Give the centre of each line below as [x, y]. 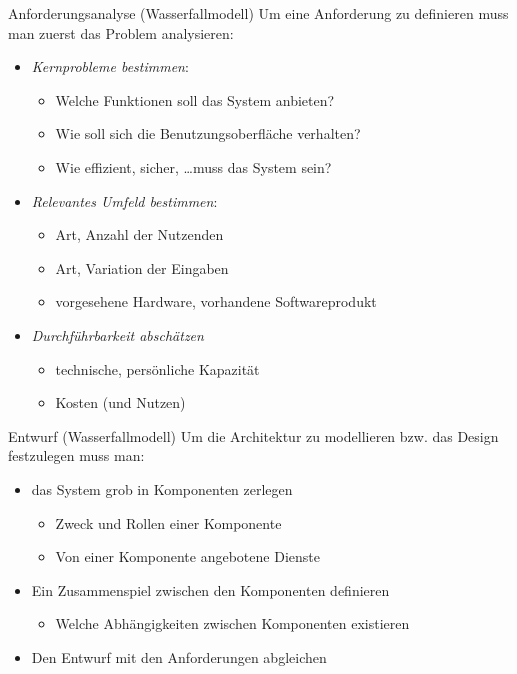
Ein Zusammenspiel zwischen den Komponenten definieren [210, 589]
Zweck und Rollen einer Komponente [168, 522]
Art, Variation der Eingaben [142, 267]
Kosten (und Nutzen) [120, 402]
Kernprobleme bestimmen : [110, 66]
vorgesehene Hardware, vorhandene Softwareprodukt [216, 301]
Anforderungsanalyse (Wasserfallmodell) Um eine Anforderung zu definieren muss [258, 13]
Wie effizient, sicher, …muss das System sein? [193, 166]
